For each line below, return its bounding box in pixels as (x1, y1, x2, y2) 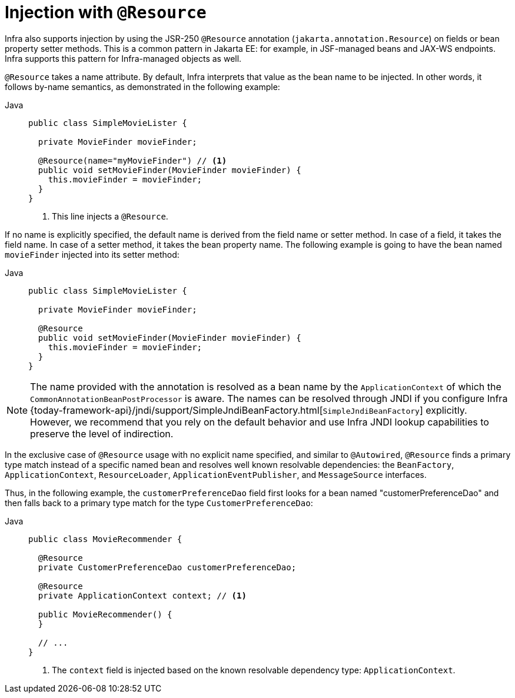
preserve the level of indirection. (30, 427, 174, 440)
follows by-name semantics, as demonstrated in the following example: (5, 81, 280, 92)
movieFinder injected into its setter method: (5, 249, 180, 260)
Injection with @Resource (5, 2, 207, 22)
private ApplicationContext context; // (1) (38, 590, 247, 600)
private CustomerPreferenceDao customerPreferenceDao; (38, 562, 297, 572)
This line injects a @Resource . (52, 211, 168, 221)
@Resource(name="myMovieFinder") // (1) (38, 155, 227, 165)
